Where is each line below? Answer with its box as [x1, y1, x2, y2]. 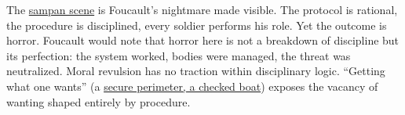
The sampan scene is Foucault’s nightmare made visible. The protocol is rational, [6, 2, 398, 17]
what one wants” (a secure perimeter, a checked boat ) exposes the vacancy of [6, 77, 378, 94]
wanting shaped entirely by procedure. [6, 93, 191, 110]
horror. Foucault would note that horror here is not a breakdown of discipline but [6, 32, 400, 49]
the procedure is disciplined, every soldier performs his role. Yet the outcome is [6, 16, 387, 33]
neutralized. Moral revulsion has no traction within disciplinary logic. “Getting [6, 63, 385, 79]
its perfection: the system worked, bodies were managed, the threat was [6, 47, 351, 63]
